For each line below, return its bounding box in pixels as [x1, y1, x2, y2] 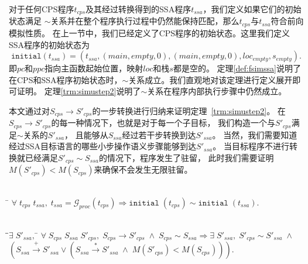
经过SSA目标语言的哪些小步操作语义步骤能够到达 [9, 140, 197, 152]
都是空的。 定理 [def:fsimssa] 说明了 [173, 62, 301, 74]
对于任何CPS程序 [9, 3, 74, 15]
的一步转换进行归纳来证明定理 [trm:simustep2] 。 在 [92, 104, 286, 116]
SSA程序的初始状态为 [9, 38, 90, 50]
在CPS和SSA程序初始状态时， [9, 73, 122, 85]
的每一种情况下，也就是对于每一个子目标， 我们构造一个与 [51, 116, 276, 129]
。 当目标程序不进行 [213, 140, 289, 152]
